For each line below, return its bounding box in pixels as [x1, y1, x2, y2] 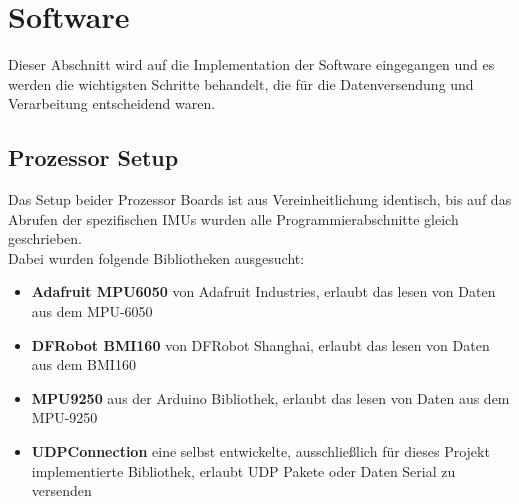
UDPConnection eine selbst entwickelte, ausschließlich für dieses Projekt [31, 441, 490, 462]
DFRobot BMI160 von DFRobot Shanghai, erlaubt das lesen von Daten [31, 334, 490, 355]
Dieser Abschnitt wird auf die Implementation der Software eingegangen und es [8, 54, 495, 75]
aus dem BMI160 [31, 354, 136, 375]
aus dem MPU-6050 [31, 301, 153, 322]
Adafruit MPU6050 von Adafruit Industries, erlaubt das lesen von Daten [31, 281, 496, 302]
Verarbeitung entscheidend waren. [8, 93, 216, 114]
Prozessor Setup [8, 142, 179, 173]
